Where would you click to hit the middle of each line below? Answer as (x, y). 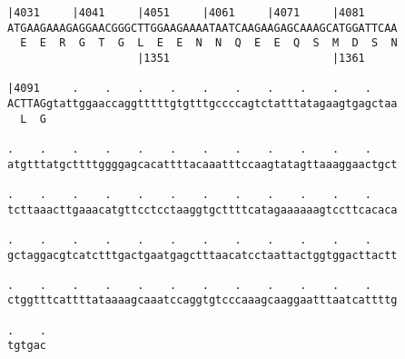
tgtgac (27, 346)
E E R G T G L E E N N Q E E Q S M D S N (209, 43)
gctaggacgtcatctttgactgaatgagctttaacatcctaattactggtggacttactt (202, 255)
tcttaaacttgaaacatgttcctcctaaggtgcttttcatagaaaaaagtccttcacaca (202, 209)
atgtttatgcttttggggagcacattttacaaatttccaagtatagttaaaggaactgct (202, 164)
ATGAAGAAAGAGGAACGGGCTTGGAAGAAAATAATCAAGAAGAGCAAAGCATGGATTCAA (202, 28)
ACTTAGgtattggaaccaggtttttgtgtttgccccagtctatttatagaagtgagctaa (202, 103)
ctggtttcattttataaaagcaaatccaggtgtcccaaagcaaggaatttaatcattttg (202, 300)
